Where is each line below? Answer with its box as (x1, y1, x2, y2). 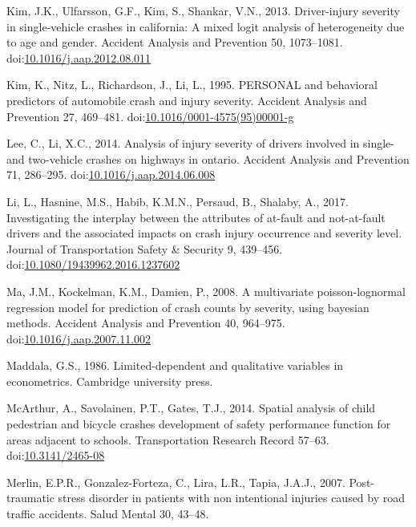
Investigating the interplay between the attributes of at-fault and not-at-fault (6, 209, 386, 225)
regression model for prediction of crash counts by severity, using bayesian (6, 298, 370, 315)
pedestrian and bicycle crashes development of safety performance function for (6, 416, 391, 432)
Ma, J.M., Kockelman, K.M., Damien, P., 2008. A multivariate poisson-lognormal (6, 282, 406, 299)
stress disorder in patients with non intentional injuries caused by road (58, 489, 406, 506)
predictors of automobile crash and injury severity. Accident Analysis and (6, 91, 367, 108)
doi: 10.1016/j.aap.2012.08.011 (6, 49, 151, 66)
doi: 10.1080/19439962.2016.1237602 (6, 256, 180, 273)
